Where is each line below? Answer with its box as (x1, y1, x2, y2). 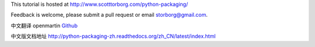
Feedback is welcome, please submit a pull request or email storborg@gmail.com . (10, 12, 208, 19)
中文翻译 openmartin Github (10, 22, 78, 29)
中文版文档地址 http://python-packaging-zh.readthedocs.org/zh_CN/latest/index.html (10, 32, 216, 40)
